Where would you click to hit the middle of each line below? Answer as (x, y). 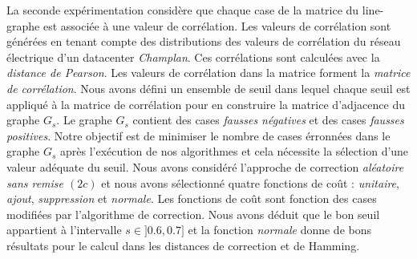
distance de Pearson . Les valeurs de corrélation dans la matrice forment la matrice (208, 73)
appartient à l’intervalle (64, 230)
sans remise (35, 182)
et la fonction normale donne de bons (279, 230)
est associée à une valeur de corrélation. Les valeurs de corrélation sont (217, 25)
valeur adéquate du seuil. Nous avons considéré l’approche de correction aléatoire (205, 166)
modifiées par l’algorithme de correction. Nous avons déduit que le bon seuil (193, 214)
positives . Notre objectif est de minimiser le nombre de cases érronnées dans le (198, 135)
